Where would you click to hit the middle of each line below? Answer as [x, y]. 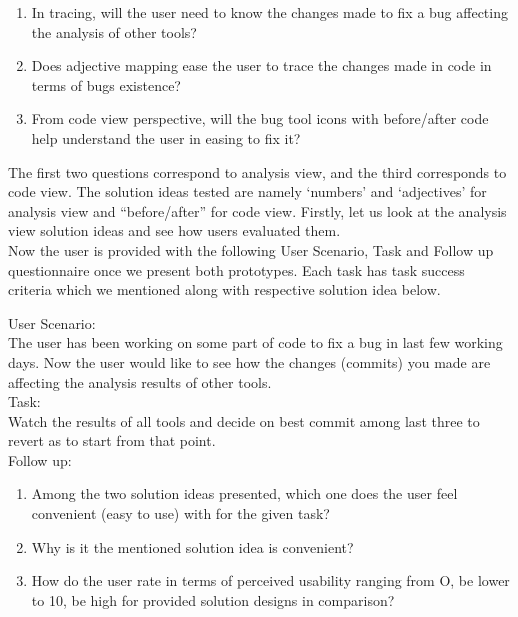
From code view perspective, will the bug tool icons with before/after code [260, 118]
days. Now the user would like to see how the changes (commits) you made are [249, 361]
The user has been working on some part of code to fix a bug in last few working [255, 342]
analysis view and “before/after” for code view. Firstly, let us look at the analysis [257, 210]
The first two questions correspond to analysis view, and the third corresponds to [257, 171]
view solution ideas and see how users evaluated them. [174, 230]
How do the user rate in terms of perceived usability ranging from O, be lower [270, 580]
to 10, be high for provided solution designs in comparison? [213, 599]
